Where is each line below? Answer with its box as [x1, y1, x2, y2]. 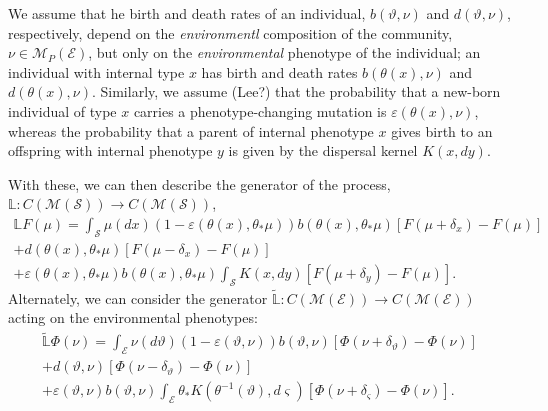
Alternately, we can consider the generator [8, 287, 268, 308]
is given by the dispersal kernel [228, 140, 418, 161]
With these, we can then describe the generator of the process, [8, 173, 391, 194]
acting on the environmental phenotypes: [8, 307, 258, 328]
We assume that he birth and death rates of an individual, [8, 3, 366, 23]
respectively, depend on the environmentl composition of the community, [8, 22, 453, 43]
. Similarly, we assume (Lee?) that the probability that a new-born [91, 81, 501, 102]
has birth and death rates [201, 61, 358, 82]
